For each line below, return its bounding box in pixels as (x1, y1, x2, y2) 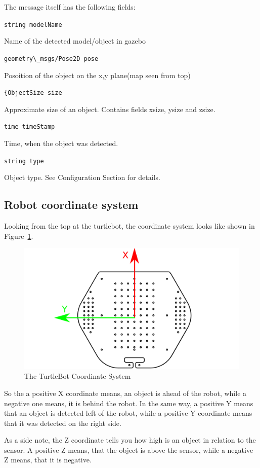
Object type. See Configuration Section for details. (4, 172, 160, 183)
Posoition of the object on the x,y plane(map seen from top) (4, 69, 191, 80)
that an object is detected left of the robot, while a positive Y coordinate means (4, 408, 252, 418)
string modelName (4, 21, 62, 28)
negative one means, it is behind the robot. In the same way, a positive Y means (4, 398, 253, 408)
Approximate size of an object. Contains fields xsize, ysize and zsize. (4, 103, 215, 114)
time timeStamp (4, 123, 55, 131)
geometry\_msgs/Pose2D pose (4, 55, 99, 62)
